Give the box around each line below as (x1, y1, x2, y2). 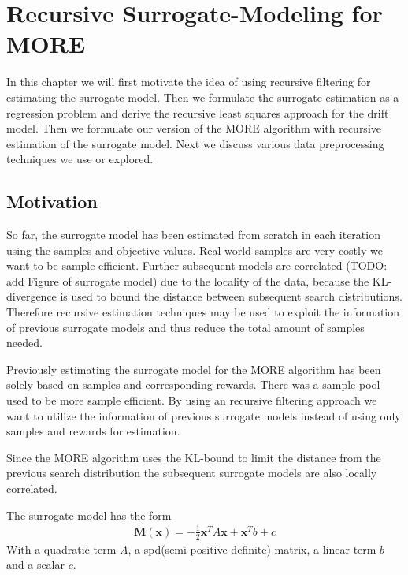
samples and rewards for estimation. (6, 423, 180, 439)
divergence (6, 288, 57, 304)
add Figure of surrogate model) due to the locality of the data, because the (6, 272, 369, 289)
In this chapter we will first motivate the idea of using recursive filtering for (6, 73, 371, 90)
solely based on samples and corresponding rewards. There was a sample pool (6, 376, 380, 393)
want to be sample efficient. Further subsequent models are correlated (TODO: (6, 257, 388, 274)
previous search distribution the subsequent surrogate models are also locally (6, 465, 377, 481)
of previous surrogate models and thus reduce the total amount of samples (6, 319, 365, 335)
